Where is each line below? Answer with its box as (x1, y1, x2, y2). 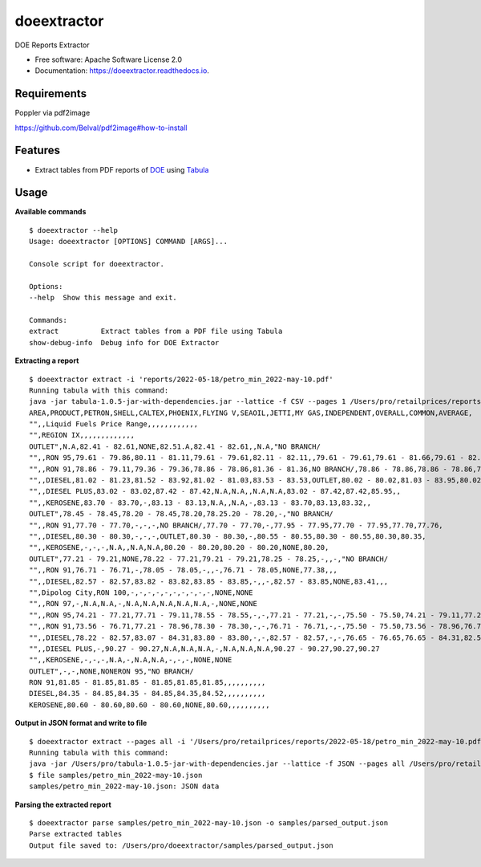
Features (14, 144, 60, 157)
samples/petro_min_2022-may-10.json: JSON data (29, 782, 220, 791)
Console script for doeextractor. (29, 259, 164, 268)
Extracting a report (14, 356, 79, 365)
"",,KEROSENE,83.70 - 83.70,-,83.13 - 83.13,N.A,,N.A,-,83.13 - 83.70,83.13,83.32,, (29, 498, 372, 507)
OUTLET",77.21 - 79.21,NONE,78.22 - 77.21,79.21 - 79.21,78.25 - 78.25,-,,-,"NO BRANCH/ (29, 554, 389, 564)
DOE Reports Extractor (14, 40, 90, 50)
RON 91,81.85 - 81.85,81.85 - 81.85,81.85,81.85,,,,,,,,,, (29, 678, 266, 687)
